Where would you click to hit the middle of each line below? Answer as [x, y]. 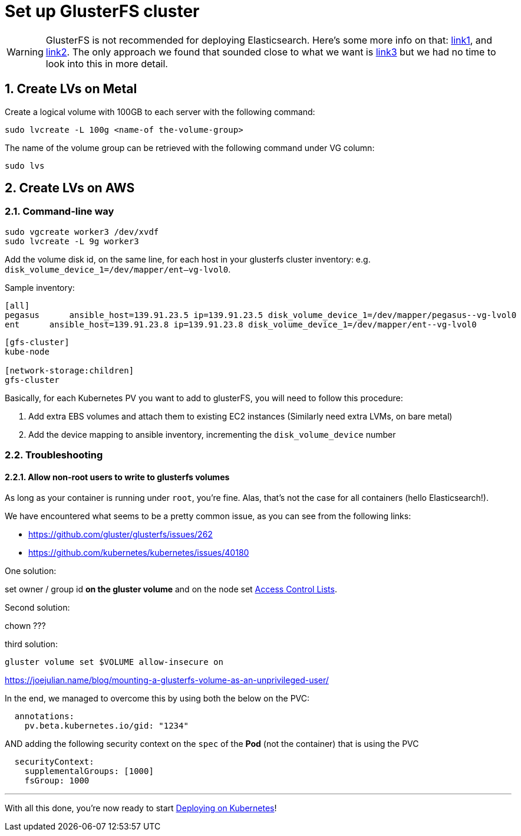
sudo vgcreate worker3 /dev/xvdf [82, 232]
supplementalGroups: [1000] [89, 771]
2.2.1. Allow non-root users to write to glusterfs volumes [117, 477]
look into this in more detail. [107, 63]
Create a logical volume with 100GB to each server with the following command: [160, 112]
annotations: [44, 717]
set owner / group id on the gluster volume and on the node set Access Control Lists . [171, 589]
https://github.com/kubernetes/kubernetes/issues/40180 [139, 553]
